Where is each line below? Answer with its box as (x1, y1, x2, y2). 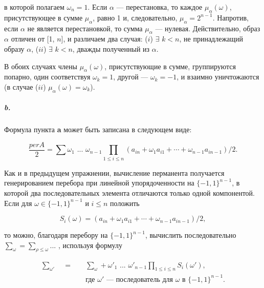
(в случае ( (4, 81, 38, 92)
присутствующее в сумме (4, 12, 83, 23)
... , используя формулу (50, 239, 122, 250)
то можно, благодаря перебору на (4, 230, 108, 240)
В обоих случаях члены (4, 60, 77, 71)
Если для (4, 197, 32, 208)
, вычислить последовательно (145, 230, 236, 240)
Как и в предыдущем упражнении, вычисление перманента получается (4, 167, 225, 178)
